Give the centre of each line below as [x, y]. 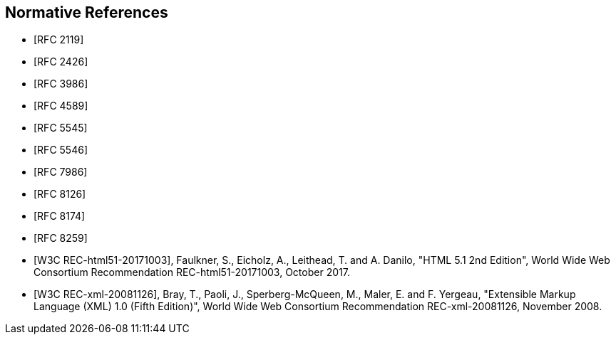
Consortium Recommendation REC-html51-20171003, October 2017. [192, 272]
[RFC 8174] [60, 216]
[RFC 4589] [61, 106]
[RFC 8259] [61, 238]
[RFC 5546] [61, 150]
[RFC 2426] [61, 62]
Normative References [87, 12]
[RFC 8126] [60, 194]
